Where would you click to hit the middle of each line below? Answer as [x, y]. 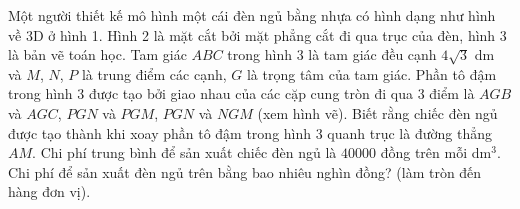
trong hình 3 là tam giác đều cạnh [332, 54]
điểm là [452, 93]
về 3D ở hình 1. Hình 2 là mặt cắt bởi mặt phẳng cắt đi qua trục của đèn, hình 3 [257, 34]
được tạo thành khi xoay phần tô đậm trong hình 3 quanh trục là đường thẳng [250, 132]
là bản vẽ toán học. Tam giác [97, 54]
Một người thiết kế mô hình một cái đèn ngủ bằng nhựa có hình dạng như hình [252, 15]
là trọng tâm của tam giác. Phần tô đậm [371, 73]
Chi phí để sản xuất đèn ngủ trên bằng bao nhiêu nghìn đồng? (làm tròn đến [245, 171]
